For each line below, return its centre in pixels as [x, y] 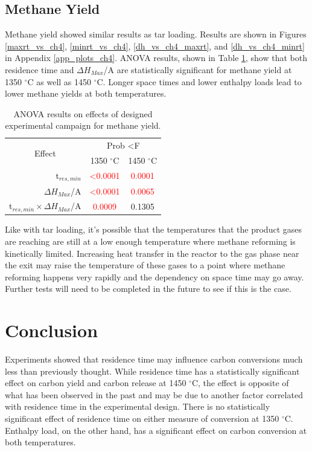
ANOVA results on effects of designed [83, 113]
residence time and [40, 69]
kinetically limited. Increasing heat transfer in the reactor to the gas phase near [152, 253]
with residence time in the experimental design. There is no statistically [138, 406]
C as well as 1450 [59, 81]
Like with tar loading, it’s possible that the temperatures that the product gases [153, 229]
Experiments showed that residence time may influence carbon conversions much [154, 359]
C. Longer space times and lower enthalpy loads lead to [199, 81]
